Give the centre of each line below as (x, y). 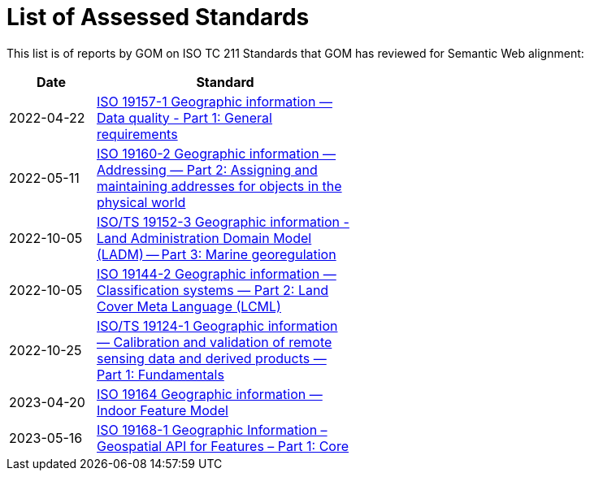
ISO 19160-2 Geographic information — (217, 153)
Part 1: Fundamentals (161, 374)
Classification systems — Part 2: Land (213, 290)
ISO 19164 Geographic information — (210, 394)
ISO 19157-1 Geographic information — (215, 101)
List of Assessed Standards (158, 17)
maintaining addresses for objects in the (219, 186)
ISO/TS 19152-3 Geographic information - (223, 221)
